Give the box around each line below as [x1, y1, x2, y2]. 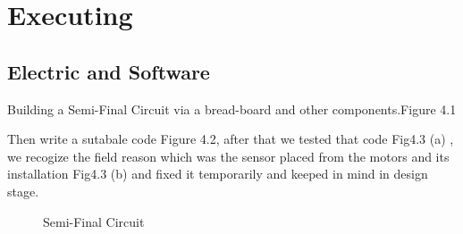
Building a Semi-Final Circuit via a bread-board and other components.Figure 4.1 [7, 99, 457, 118]
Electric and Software [7, 57, 210, 85]
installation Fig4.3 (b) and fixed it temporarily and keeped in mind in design [7, 164, 428, 183]
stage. [7, 181, 39, 200]
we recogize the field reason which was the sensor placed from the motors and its [7, 146, 450, 165]
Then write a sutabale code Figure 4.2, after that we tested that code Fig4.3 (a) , [7, 130, 454, 148]
